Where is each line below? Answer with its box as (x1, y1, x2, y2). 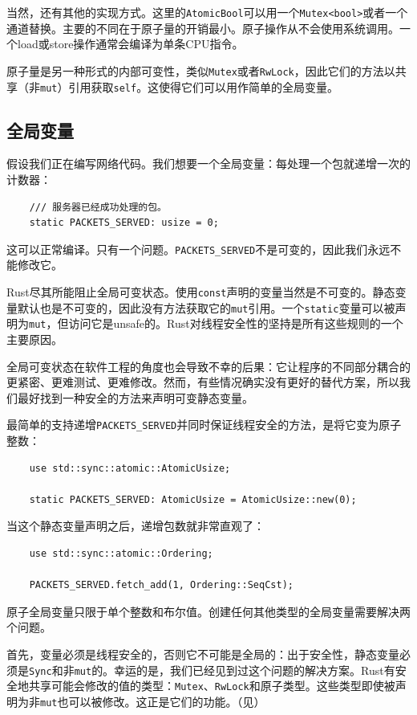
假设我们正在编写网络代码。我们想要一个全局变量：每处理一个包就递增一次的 (6, 155, 411, 172)
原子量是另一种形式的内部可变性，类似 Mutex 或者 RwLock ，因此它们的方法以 (6, 62, 395, 79)
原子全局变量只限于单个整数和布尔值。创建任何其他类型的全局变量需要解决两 (6, 603, 411, 619)
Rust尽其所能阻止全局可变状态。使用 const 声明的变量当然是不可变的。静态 (6, 283, 395, 300)
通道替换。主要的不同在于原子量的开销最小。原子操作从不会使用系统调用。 (6, 19, 399, 36)
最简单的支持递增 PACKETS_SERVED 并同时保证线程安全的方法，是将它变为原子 (6, 416, 402, 433)
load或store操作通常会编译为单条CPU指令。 (17, 35, 244, 52)
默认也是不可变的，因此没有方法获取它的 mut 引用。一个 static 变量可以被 (17, 299, 395, 316)
